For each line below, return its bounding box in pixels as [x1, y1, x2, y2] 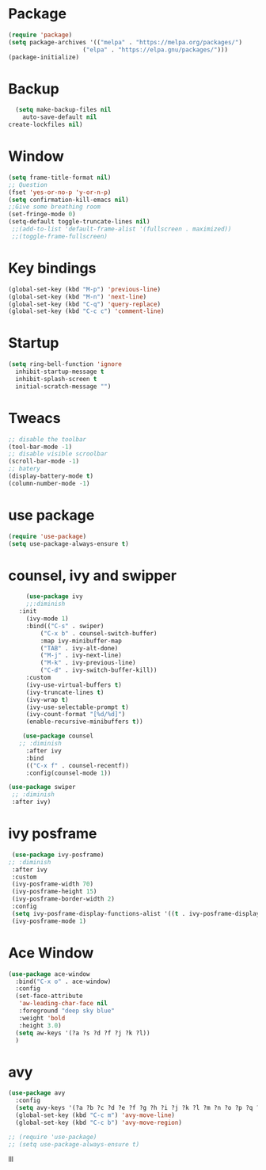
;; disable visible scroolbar [8, 450, 108, 458]
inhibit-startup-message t [15, 368, 104, 376]
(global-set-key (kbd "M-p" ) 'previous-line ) [8, 285, 161, 293]
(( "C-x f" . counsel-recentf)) [25, 761, 129, 769]
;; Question [8, 181, 47, 189]
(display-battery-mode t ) [8, 472, 93, 480]
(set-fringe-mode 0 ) [8, 211, 77, 219]
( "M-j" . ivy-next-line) [40, 651, 123, 660]
